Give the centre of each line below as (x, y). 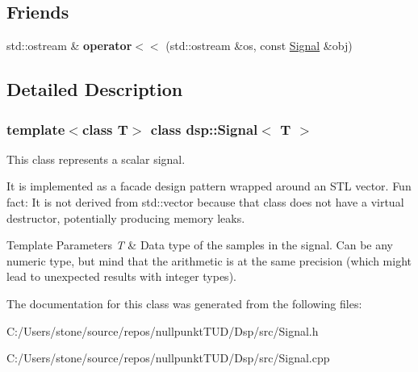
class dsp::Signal (204, 129)
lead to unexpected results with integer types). (121, 276)
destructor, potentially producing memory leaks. (126, 217)
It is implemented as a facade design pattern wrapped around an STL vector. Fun (209, 186)
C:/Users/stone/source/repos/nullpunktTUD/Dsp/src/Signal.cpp (168, 358)
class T (105, 129)
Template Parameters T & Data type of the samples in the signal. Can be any (200, 245)
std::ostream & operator (69, 46)
